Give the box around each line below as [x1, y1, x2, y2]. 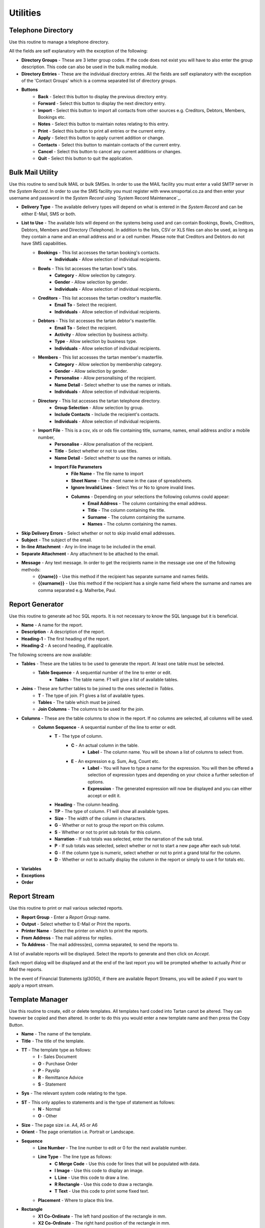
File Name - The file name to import [71, 471, 144, 476]
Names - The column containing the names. [87, 521, 177, 527]
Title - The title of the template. [21, 1038, 85, 1044]
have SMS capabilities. [21, 241, 68, 247]
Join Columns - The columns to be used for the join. [38, 706, 144, 712]
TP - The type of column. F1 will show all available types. [54, 809, 169, 814]
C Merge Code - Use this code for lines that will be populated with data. [54, 1161, 200, 1167]
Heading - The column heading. [54, 801, 120, 808]
